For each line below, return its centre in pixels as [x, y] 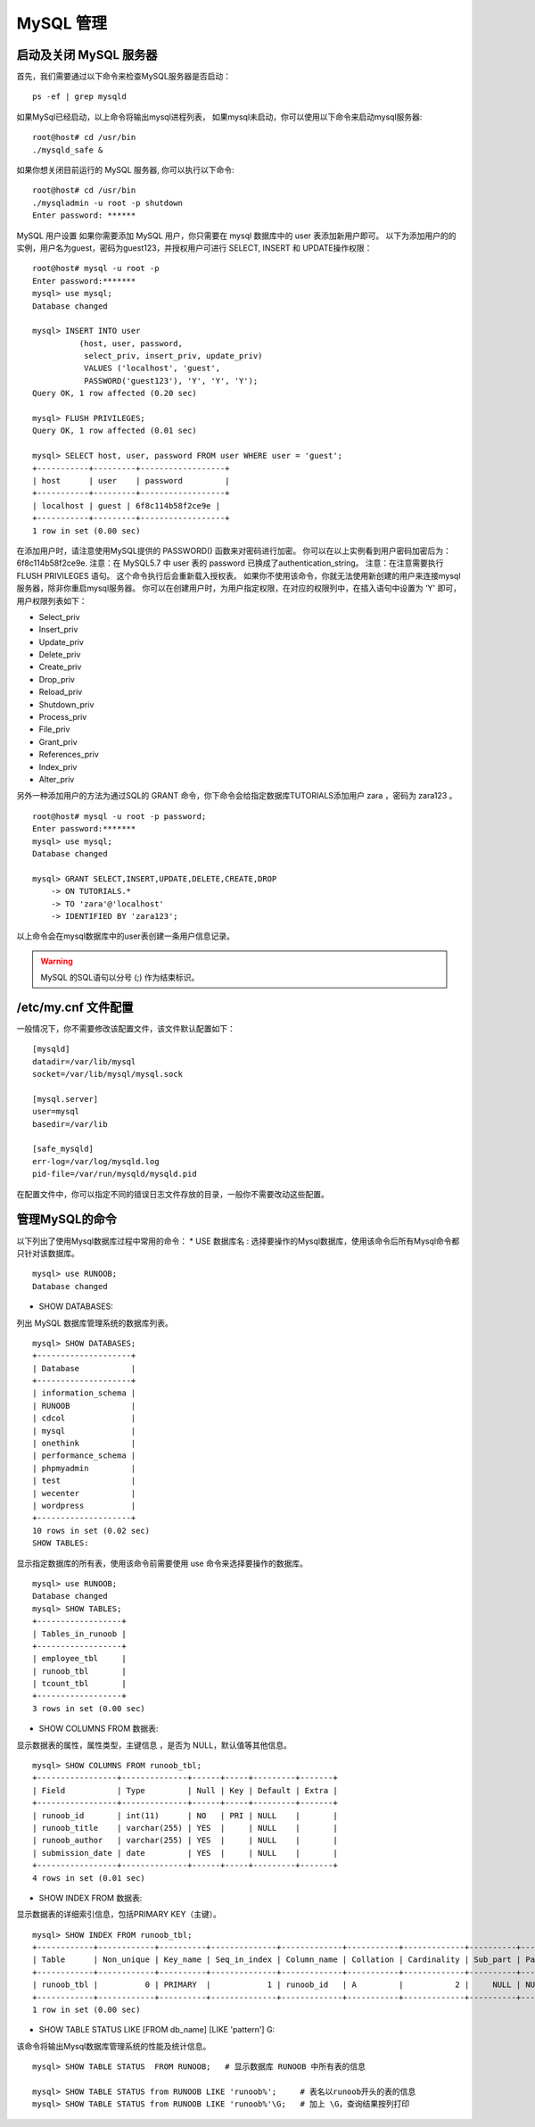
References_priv [69, 755]
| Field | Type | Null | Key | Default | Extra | [185, 1790]
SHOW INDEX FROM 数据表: [91, 1898]
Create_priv [60, 667]
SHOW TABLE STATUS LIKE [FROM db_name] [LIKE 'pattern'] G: [157, 2030]
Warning [57, 961]
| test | [84, 1481]
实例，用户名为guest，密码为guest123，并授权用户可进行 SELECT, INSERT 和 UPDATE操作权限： [194, 248]
